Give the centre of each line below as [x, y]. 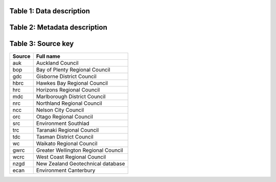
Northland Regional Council [69, 103]
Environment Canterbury [66, 170]
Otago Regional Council [64, 117]
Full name [48, 56]
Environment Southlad [63, 123]
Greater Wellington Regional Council [79, 150]
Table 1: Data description [50, 11]
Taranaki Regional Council [67, 130]
